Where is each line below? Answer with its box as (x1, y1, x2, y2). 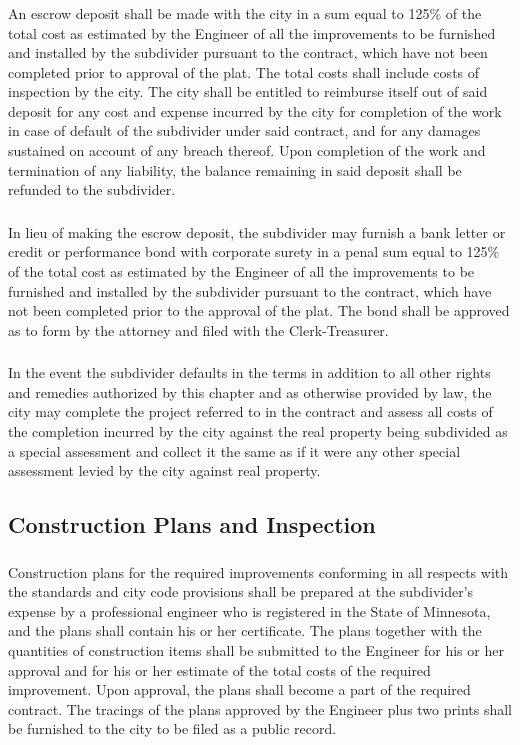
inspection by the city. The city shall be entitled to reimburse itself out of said (8, 81, 488, 102)
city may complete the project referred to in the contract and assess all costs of (8, 401, 493, 422)
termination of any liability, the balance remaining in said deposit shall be (8, 159, 462, 180)
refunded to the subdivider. (8, 179, 176, 200)
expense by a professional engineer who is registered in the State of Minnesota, (8, 600, 491, 621)
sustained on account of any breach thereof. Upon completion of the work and (8, 140, 486, 161)
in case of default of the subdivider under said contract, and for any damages (8, 120, 481, 141)
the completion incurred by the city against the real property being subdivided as (8, 421, 508, 442)
